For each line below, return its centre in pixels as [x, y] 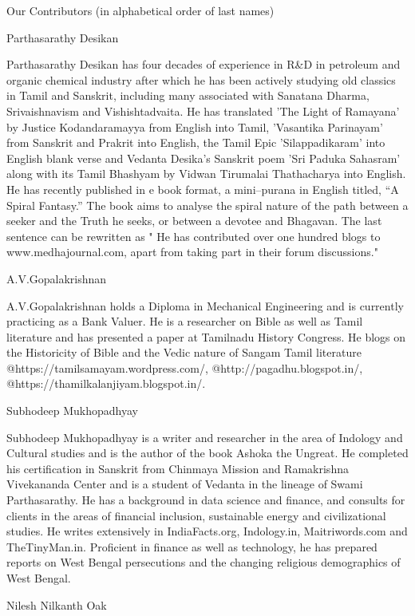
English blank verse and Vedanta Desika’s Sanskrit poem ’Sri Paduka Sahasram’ [204, 158]
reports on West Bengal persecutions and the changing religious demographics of [204, 562]
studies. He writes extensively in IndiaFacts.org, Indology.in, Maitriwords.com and [207, 531]
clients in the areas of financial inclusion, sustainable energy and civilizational [196, 515]
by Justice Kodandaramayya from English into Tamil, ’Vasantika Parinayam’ [195, 126]
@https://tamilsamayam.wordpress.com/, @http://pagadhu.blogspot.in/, [185, 367]
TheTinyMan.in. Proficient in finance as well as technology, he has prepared [192, 546]
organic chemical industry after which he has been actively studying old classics [201, 79]
